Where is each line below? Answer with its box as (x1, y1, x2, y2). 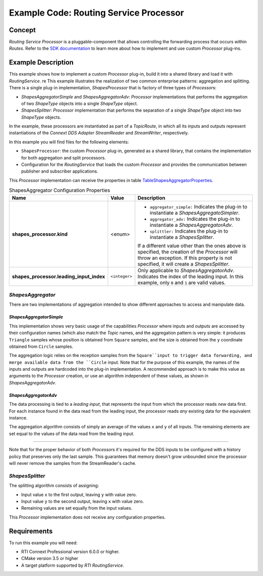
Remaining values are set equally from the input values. (21, 505, 132, 511)
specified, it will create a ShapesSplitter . (137, 260, 230, 267)
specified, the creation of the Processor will (137, 248, 238, 255)
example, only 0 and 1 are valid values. (137, 279, 226, 286)
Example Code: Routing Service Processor (9, 7, 185, 18)
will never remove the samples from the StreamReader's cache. (9, 460, 136, 466)
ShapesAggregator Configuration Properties (9, 187, 111, 194)
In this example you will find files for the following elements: (9, 139, 129, 145)
